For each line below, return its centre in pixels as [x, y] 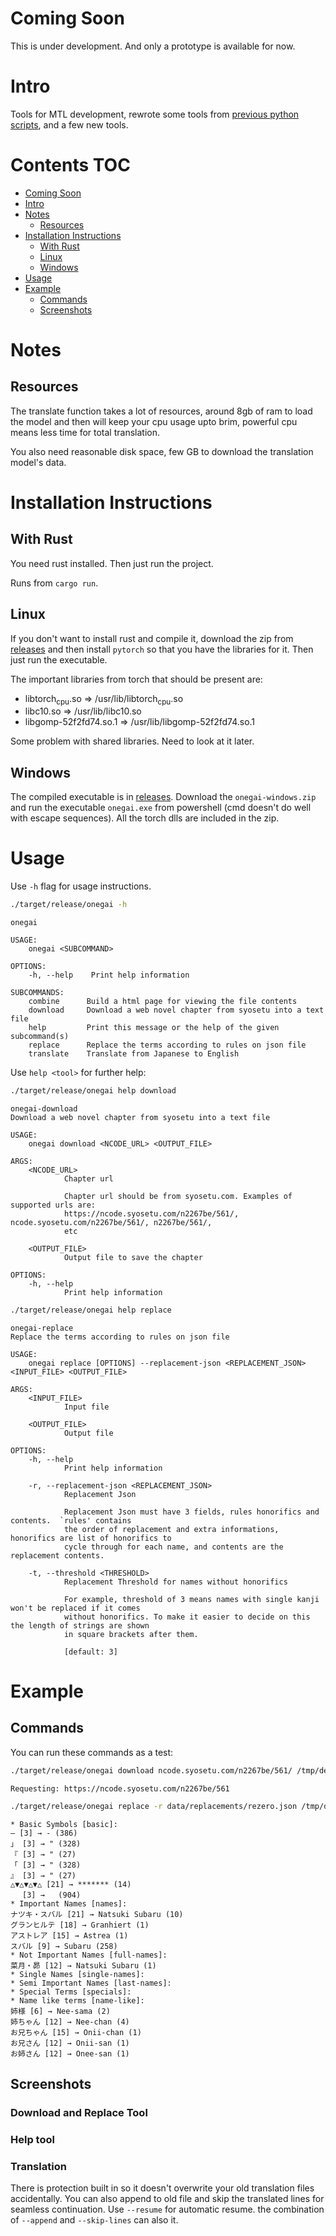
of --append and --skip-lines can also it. [94, 2220]
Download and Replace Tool [79, 2112]
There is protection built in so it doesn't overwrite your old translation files [162, 2188]
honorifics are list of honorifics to [91, 1538]
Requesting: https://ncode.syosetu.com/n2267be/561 [120, 1788]
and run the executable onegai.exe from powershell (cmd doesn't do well [161, 808]
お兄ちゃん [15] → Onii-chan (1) [76, 2032]
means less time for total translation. [85, 432]
